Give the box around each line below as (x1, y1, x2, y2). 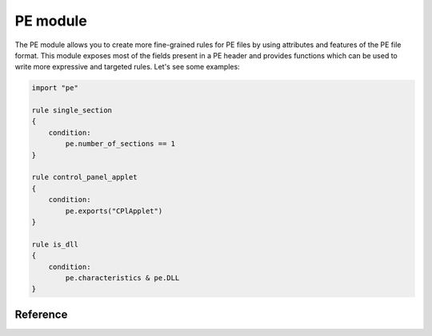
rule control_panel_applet (31, 172, 138, 182)
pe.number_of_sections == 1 (65, 140, 176, 148)
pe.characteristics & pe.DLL (65, 273, 180, 283)
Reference (14, 307, 68, 321)
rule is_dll (31, 239, 79, 249)
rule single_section (31, 106, 112, 115)
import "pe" (31, 84, 79, 93)
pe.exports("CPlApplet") (65, 206, 163, 215)
